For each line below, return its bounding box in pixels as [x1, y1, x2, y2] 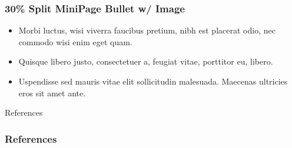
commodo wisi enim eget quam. [18, 35, 132, 48]
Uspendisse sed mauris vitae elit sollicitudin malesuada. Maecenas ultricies [18, 75, 288, 87]
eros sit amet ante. [18, 86, 86, 99]
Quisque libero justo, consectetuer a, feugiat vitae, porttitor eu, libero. [18, 55, 273, 68]
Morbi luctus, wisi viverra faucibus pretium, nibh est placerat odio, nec [18, 24, 276, 36]
